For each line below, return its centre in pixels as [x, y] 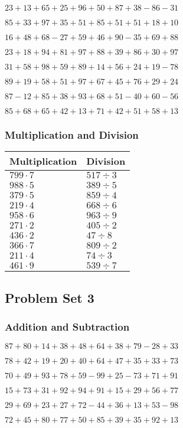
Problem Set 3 [50, 297]
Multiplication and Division [72, 134]
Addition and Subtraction [67, 326]
